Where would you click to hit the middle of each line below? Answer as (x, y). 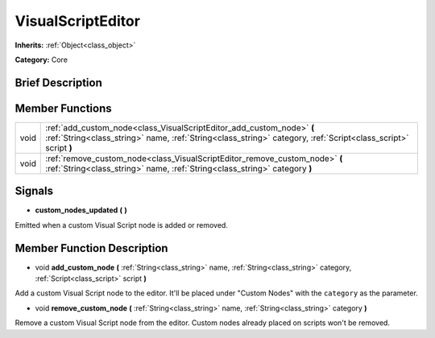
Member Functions (63, 108)
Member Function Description (91, 248)
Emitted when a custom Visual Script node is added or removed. (122, 225)
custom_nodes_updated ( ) (81, 210)
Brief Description (58, 82)
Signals (34, 191)
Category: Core (41, 60)
